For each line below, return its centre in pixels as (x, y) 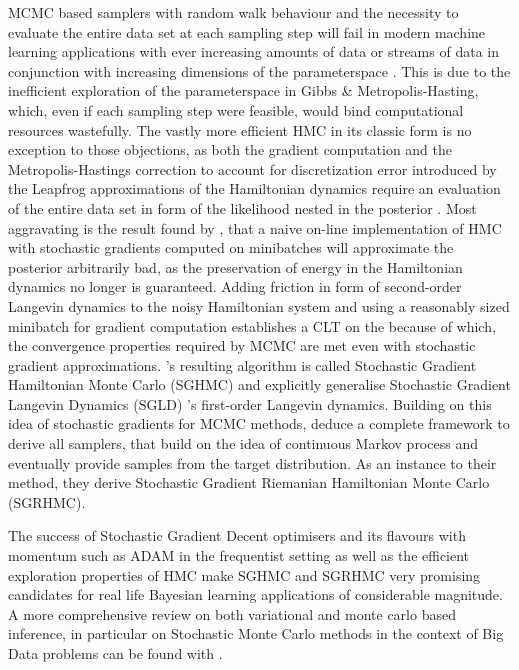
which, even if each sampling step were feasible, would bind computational (236, 109)
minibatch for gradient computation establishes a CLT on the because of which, (252, 325)
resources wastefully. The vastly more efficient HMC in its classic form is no (240, 129)
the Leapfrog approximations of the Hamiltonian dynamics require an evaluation (254, 188)
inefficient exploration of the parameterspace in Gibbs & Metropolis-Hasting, (243, 90)
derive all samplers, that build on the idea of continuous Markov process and (243, 443)
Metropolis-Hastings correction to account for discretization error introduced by (252, 168)
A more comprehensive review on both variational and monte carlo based (232, 613)
